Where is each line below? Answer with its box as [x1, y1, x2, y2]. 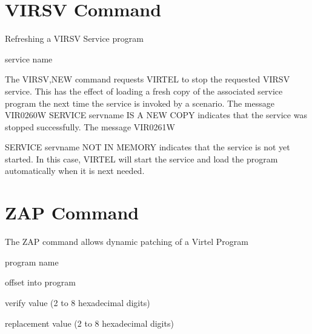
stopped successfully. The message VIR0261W [5, 120, 176, 133]
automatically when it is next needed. [5, 164, 145, 177]
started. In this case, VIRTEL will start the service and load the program [5, 152, 278, 165]
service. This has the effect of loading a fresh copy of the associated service [5, 84, 283, 97]
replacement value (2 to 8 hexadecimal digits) [5, 316, 174, 329]
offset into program [5, 276, 76, 289]
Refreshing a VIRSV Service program [5, 32, 144, 45]
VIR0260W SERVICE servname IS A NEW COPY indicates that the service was [5, 109, 307, 121]
